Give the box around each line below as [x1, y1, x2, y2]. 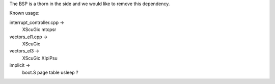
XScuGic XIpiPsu [22, 55, 58, 61]
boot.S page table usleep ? [22, 69, 78, 75]
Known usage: [9, 10, 40, 16]
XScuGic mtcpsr [22, 26, 57, 33]
